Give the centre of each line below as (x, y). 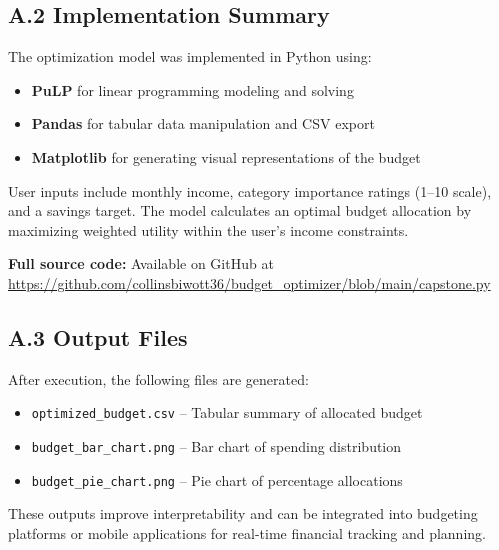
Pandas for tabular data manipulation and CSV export (203, 123)
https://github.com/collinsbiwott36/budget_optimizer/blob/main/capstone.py (249, 282)
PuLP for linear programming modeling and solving (192, 89)
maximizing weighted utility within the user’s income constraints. (208, 229)
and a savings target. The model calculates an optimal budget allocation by (240, 210)
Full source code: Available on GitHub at (141, 263)
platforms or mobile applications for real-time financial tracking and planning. (247, 532)
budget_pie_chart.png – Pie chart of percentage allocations (217, 479)
